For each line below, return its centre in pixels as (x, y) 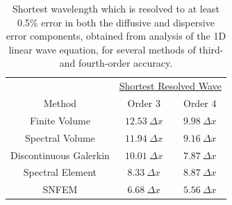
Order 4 (200, 103)
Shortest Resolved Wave (170, 86)
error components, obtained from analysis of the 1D (116, 36)
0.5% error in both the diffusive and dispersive (116, 22)
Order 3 (144, 103)
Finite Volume (60, 120)
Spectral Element (60, 172)
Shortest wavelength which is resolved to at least (116, 8)
